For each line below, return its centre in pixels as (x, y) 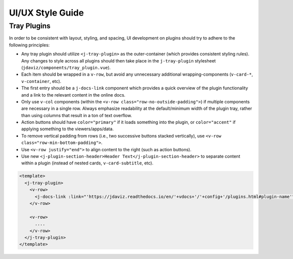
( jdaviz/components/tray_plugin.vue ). (66, 67)
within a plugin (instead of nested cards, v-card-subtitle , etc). (87, 163)
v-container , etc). (41, 81)
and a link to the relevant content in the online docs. (73, 95)
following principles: (29, 45)
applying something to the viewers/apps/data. (68, 129)
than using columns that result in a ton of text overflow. (77, 115)
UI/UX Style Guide (46, 13)
